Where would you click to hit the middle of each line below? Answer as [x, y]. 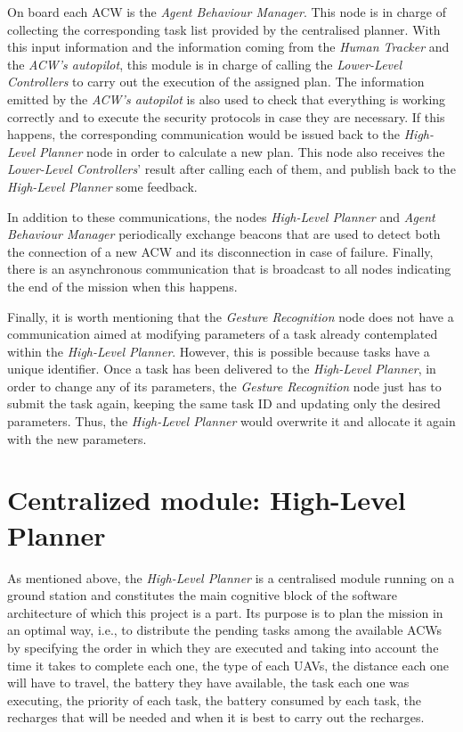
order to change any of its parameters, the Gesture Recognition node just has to [224, 386]
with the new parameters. [77, 438]
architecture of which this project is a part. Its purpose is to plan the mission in [225, 612]
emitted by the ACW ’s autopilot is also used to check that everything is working [227, 99]
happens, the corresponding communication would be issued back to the [204, 134]
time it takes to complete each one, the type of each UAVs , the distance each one [228, 665]
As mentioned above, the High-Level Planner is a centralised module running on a [231, 577]
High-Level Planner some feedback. [102, 186]
